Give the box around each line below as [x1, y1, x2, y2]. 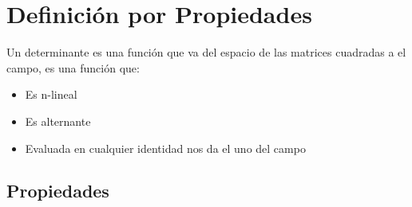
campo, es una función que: [6, 59, 140, 76]
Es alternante [25, 112, 91, 129]
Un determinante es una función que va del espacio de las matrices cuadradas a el [6, 44, 406, 61]
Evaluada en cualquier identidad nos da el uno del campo [25, 139, 306, 156]
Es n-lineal [25, 86, 77, 103]
